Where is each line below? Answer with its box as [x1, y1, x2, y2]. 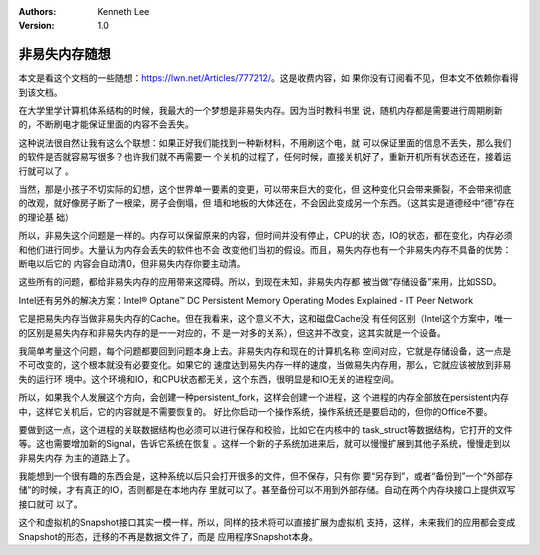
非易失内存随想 [18, 46, 111, 63]
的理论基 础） [18, 211, 74, 223]
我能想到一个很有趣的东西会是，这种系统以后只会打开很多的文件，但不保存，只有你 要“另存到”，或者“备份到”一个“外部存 [18, 470, 514, 482]
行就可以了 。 [18, 165, 74, 177]
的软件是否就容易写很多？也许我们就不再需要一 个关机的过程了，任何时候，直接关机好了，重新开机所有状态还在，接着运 [18, 151, 512, 163]
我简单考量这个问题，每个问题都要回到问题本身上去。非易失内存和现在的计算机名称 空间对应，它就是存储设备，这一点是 [18, 345, 512, 357]
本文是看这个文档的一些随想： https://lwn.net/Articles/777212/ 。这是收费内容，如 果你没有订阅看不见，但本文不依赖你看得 [18, 72, 519, 84]
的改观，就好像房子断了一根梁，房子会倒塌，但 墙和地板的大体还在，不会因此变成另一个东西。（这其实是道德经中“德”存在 [18, 197, 515, 209]
